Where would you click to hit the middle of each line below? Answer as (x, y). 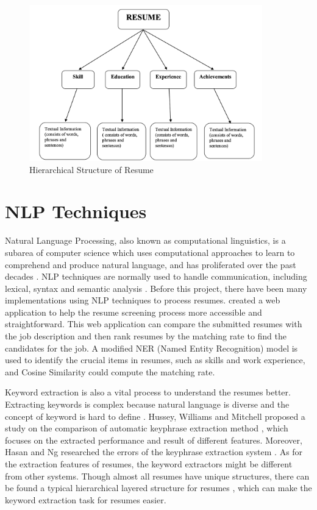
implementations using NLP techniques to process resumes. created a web (143, 300)
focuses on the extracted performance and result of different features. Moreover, (154, 440)
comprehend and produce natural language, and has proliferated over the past (151, 264)
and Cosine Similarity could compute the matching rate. (110, 371)
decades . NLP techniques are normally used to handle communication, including (156, 276)
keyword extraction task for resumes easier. (86, 499)
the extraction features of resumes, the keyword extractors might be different (149, 464)
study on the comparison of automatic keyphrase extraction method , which (147, 428)
